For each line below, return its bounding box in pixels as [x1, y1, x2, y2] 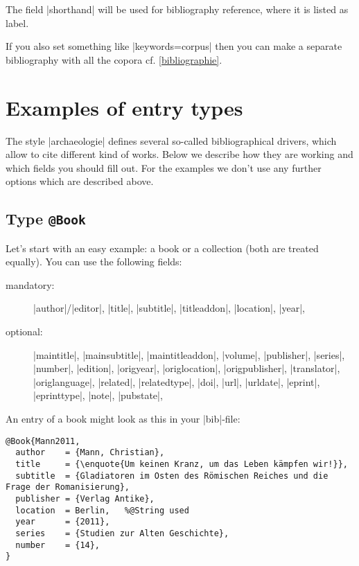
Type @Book [6, 208, 86, 229]
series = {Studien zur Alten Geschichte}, [15, 528, 229, 538]
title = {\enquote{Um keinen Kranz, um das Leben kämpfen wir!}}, [15, 459, 348, 469]
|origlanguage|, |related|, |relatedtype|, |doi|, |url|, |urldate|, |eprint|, [33, 374, 320, 389]
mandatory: [6, 277, 55, 292]
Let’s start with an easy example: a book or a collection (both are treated [6, 240, 319, 255]
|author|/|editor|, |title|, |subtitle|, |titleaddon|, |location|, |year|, [33, 301, 305, 315]
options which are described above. [6, 174, 154, 188]
